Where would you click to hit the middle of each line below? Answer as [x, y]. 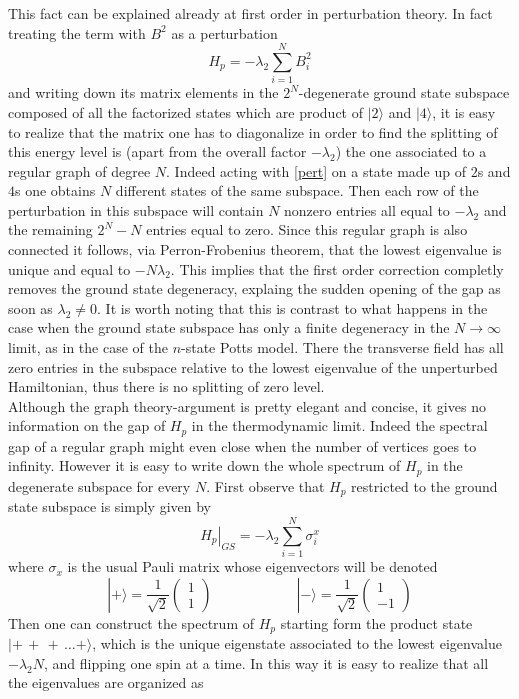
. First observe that [265, 485]
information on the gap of [87, 425]
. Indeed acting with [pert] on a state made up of [316, 170]
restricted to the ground [424, 485]
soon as [30, 307]
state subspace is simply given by [109, 506]
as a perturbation [224, 32]
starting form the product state [376, 622]
